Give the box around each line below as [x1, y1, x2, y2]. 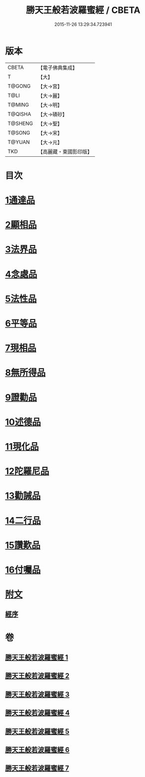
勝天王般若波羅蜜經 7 [5, 764, 69, 773]
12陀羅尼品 [5, 466, 49, 477]
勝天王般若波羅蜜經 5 [5, 727, 70, 736]
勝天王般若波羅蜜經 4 [5, 709, 70, 717]
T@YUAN [7, 138, 30, 145]
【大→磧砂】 [38, 111, 68, 117]
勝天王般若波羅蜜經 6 [5, 745, 70, 754]
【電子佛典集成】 [38, 64, 78, 71]
